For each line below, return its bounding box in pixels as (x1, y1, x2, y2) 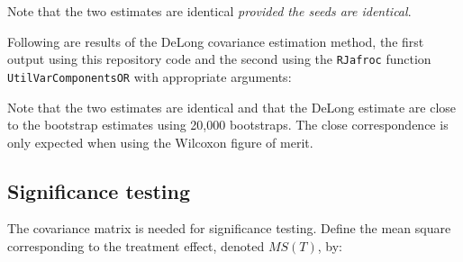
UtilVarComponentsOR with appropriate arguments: (7, 67, 292, 86)
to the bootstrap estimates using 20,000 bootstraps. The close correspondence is (7, 115, 449, 134)
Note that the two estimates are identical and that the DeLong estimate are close (7, 97, 457, 116)
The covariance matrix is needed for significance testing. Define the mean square (7, 219, 451, 238)
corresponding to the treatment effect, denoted (7, 237, 265, 256)
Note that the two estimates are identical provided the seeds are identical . (7, 2, 412, 20)
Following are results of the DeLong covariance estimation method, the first (7, 32, 424, 50)
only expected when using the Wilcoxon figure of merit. (7, 132, 313, 151)
